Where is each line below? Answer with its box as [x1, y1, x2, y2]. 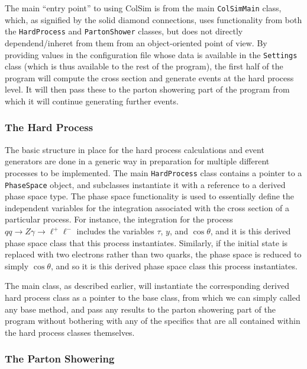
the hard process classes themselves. [5, 326, 135, 338]
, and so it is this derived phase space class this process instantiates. [50, 259, 298, 272]
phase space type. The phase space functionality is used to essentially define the [5, 190, 295, 202]
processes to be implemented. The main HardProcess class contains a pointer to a [5, 166, 302, 179]
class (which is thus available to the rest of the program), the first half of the [5, 60, 283, 72]
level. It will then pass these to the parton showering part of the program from [5, 83, 290, 96]
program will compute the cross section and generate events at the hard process [5, 71, 294, 84]
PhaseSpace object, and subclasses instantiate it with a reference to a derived [5, 178, 286, 190]
